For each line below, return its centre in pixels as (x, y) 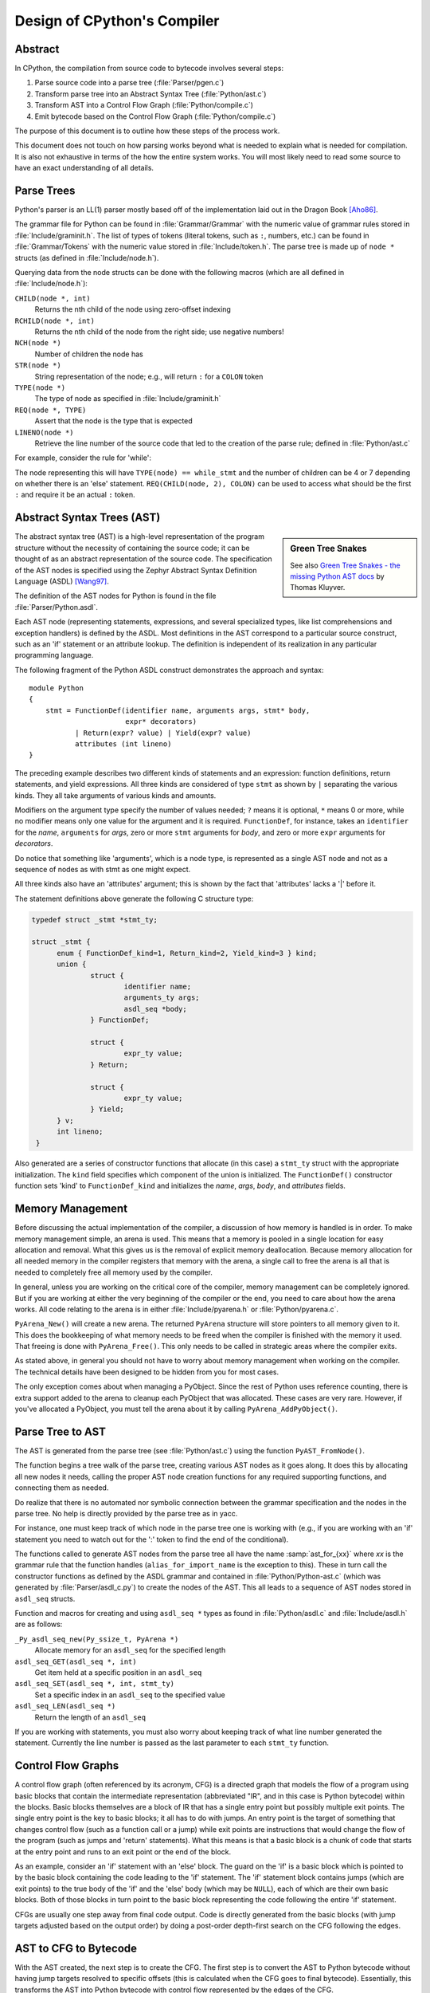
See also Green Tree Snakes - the (346, 565)
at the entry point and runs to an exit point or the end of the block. (123, 1851)
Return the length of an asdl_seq (90, 1717)
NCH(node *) (38, 343)
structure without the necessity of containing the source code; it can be (132, 548)
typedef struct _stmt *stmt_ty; (95, 920)
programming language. (54, 655)
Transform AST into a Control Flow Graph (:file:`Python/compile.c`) (144, 105)
